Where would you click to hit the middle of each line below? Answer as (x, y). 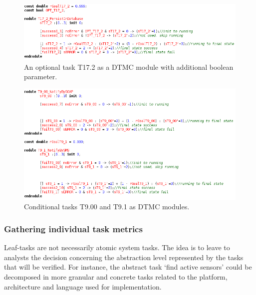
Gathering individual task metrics (73, 228)
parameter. (41, 76)
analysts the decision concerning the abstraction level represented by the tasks (124, 257)
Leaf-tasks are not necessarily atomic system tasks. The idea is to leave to (117, 247)
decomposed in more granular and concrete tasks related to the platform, (116, 277)
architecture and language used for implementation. (83, 286)
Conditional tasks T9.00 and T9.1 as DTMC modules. (107, 207)
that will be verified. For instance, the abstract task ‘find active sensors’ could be (128, 267)
